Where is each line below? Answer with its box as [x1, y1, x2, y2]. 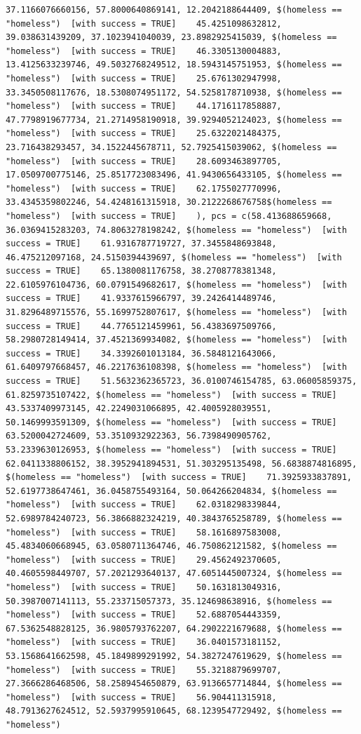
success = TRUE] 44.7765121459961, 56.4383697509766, [6, 321, 277, 331]
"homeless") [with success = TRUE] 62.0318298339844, [6, 500, 282, 510]
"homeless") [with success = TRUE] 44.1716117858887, [6, 101, 282, 112]
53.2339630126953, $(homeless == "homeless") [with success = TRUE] [6, 445, 337, 455]
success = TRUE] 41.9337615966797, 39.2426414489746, [6, 293, 277, 304]
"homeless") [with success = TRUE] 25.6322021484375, [6, 128, 282, 139]
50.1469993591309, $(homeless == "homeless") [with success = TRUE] [6, 417, 337, 427]
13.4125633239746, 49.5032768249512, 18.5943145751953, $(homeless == [6, 60, 342, 70]
